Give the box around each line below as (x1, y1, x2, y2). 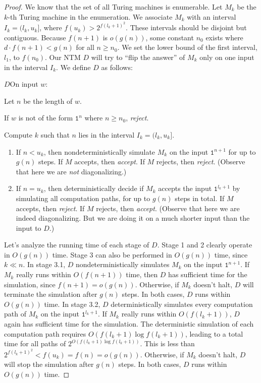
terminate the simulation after (4, 289, 97, 299)
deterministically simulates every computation (111, 298, 253, 309)
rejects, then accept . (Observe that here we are (96, 203, 240, 213)
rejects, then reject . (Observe (156, 156, 245, 167)
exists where (205, 32, 243, 42)
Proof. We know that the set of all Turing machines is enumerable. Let (4, 2, 223, 12)
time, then (126, 269, 158, 280)
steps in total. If (175, 193, 225, 203)
